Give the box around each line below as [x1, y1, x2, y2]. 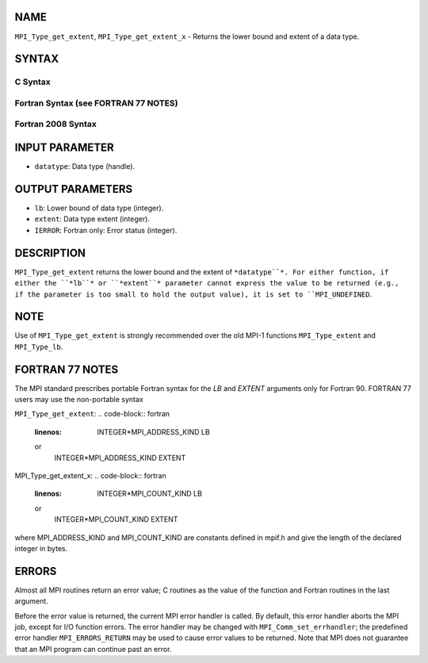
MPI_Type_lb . [14, 342, 63, 351]
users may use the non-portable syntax [14, 395, 143, 404]
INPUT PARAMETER [14, 141, 114, 155]
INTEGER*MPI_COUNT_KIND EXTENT [54, 515, 178, 524]
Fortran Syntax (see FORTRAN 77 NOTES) [14, 98, 178, 109]
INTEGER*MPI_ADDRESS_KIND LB [97, 427, 210, 436]
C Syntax [14, 76, 51, 87]
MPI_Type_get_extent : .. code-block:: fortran [14, 409, 170, 419]
